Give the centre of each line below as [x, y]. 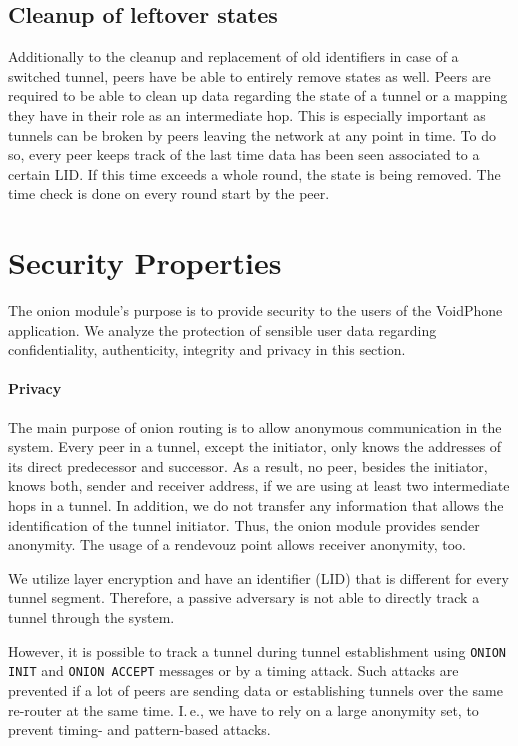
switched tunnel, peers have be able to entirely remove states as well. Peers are [249, 75]
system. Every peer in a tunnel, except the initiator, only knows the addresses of [255, 446]
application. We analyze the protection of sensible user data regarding [222, 329]
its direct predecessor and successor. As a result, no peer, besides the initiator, [248, 465]
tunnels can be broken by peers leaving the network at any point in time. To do [252, 134]
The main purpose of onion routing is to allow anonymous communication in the [255, 426]
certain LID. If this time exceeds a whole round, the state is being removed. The [254, 173]
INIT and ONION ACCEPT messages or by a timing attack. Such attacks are [233, 670]
